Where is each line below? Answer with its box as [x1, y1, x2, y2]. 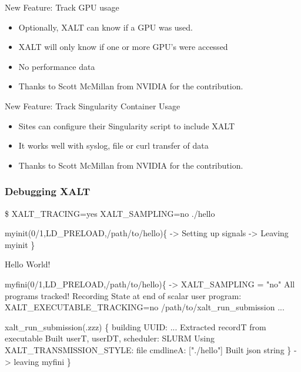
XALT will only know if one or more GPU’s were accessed [18, 41, 228, 53]
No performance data [18, 60, 95, 72]
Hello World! [5, 258, 51, 270]
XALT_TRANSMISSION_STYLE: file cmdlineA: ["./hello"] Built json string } [5, 343, 292, 356]
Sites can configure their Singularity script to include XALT [18, 119, 235, 132]
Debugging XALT [5, 184, 91, 199]
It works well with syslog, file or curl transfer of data [18, 139, 209, 152]
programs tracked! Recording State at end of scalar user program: [5, 289, 242, 301]
